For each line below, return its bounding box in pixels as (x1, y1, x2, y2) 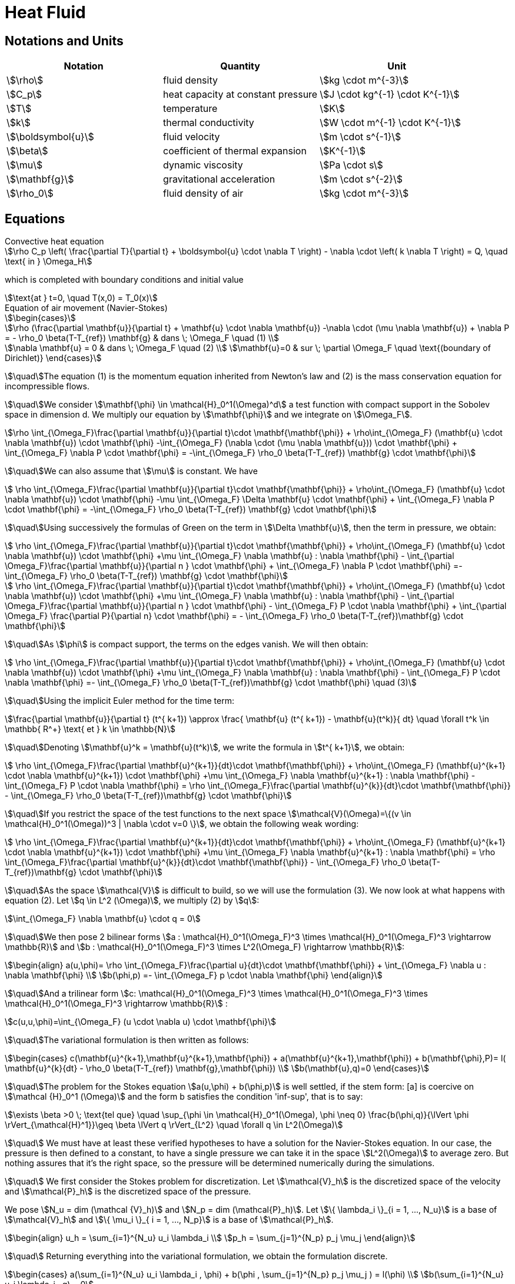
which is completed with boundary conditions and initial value (5, 274, 244, 285)
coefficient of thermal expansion (163, 145, 307, 157)
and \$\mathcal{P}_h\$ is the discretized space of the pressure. (5, 1186, 251, 1197)
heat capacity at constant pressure (163, 88, 318, 101)
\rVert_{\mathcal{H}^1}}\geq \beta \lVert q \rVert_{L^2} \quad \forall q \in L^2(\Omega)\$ (5, 1120, 343, 1130)
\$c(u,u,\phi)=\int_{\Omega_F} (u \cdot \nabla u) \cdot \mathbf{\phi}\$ (5, 1017, 277, 1027)
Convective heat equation (5, 236, 104, 247)
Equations (5, 211, 65, 226)
